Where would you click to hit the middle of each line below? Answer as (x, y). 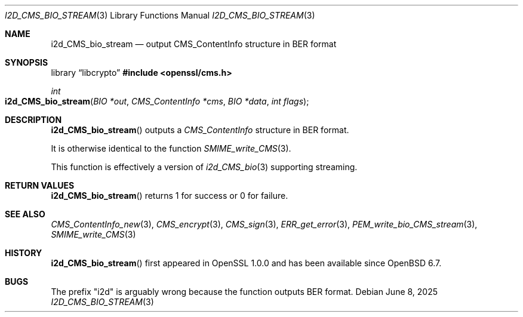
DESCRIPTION (33, 120)
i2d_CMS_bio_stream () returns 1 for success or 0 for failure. (170, 196)
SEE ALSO (25, 214)
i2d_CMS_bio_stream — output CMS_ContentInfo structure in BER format (194, 44)
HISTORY (24, 253)
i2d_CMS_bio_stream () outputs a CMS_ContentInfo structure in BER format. (200, 130)
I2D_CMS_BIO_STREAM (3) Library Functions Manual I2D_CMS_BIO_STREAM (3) (160, 15)
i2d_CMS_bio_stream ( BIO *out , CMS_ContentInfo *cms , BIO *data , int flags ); (157, 101)
